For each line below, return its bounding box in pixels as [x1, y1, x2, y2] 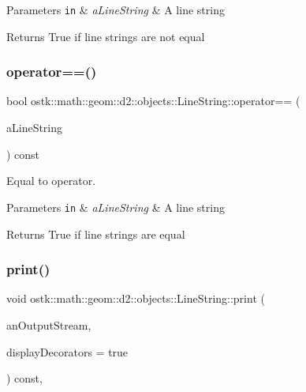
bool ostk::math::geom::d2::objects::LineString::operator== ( [6, 92, 300, 109]
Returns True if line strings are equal [6, 225, 185, 242]
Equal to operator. [6, 172, 96, 189]
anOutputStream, [6, 316, 91, 333]
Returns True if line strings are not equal [6, 28, 205, 44]
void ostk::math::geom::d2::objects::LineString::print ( [6, 290, 265, 307]
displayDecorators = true [6, 343, 129, 360]
